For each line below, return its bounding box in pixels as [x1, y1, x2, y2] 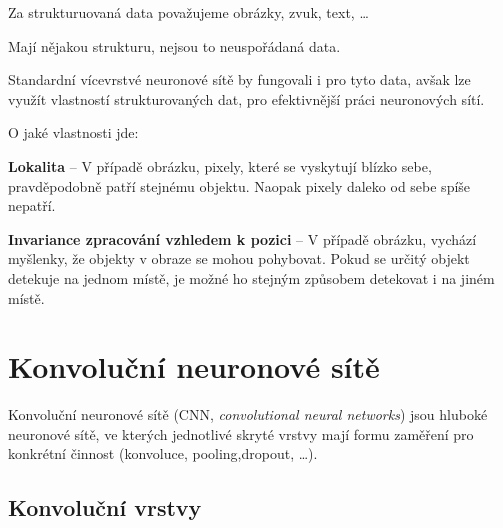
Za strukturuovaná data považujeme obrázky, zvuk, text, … [8, 2, 369, 22]
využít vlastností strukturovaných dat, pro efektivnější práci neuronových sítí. [8, 88, 485, 109]
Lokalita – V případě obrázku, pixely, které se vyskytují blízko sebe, [8, 155, 432, 176]
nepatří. [8, 195, 56, 216]
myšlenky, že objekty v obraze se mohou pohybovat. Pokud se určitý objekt [8, 248, 470, 269]
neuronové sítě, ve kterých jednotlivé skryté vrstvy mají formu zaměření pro [8, 423, 474, 444]
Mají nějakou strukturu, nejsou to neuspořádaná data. [8, 35, 341, 56]
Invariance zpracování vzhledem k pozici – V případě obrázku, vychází [8, 228, 477, 249]
